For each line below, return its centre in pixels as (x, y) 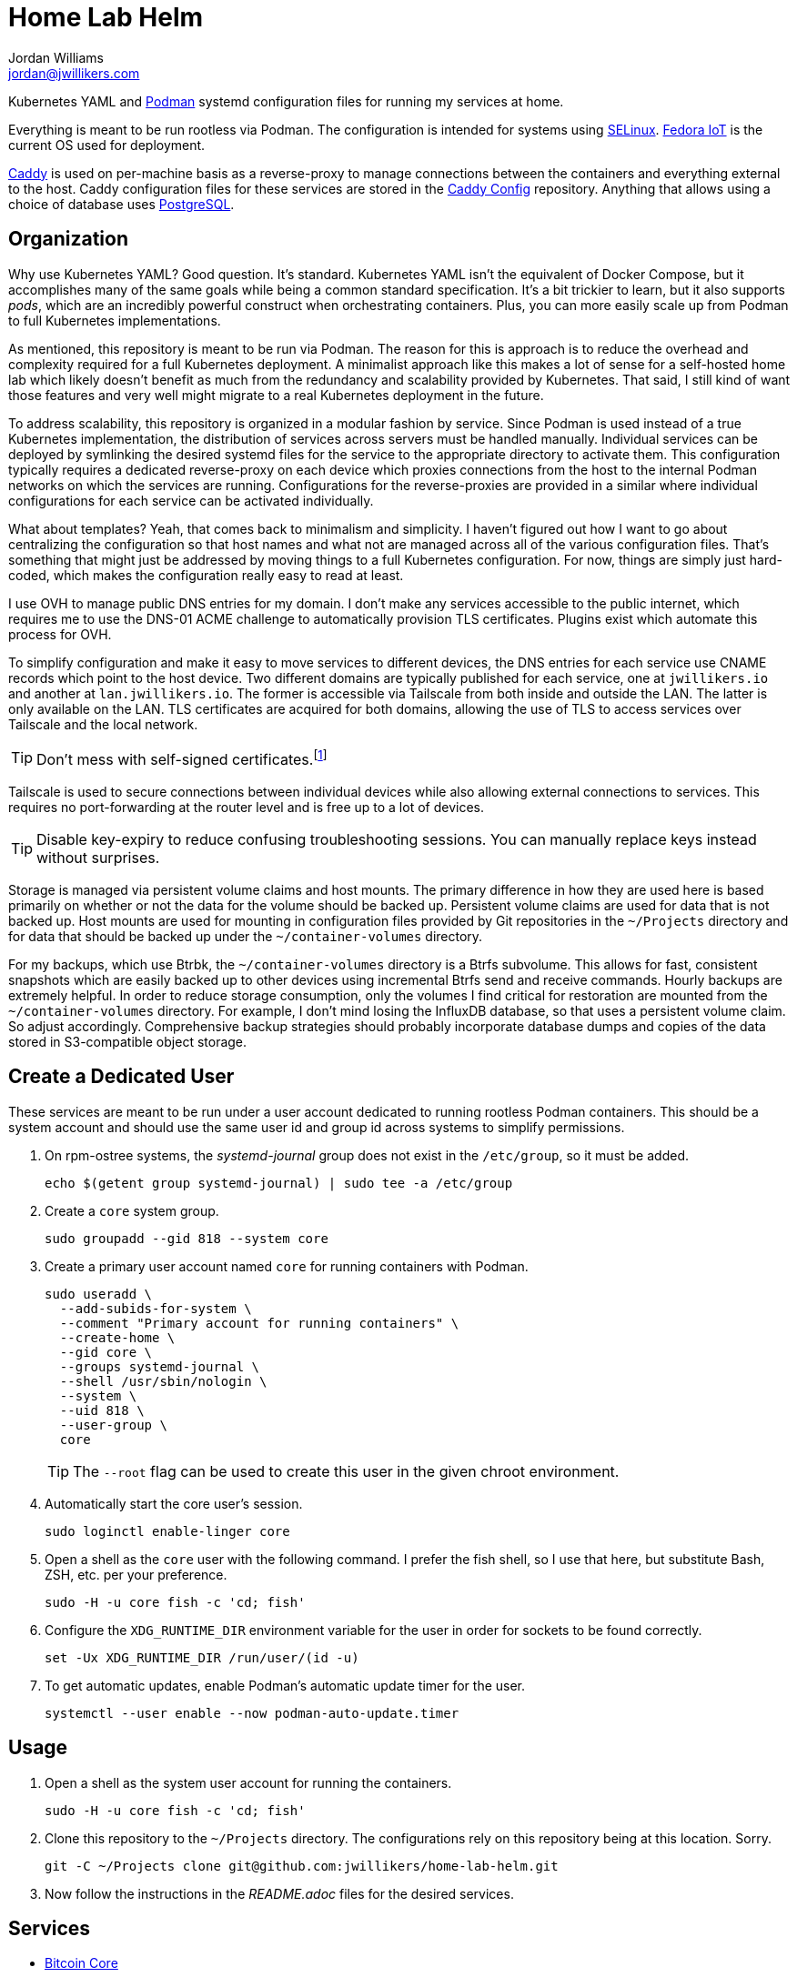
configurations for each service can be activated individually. (191, 500)
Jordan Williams (56, 57)
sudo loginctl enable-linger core (167, 1531)
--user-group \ (113, 1425)
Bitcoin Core (81, 1963)
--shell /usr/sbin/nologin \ (163, 1381)
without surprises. (98, 857)
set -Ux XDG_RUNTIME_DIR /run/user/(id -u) (202, 1657)
